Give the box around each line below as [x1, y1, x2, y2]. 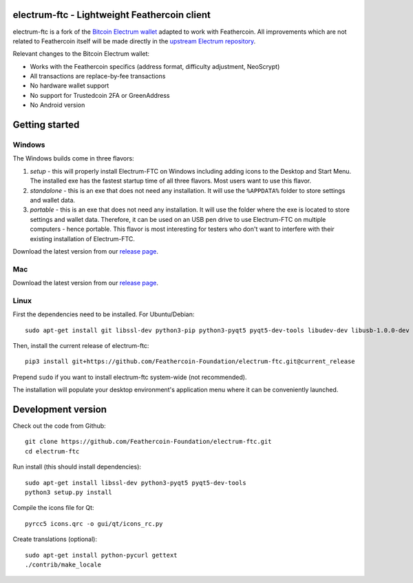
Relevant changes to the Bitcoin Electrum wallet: [12, 50, 150, 58]
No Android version [30, 101, 85, 110]
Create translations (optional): [12, 535, 98, 544]
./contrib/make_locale [25, 560, 102, 569]
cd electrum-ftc [25, 447, 80, 455]
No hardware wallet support [30, 81, 109, 90]
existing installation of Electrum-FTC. [30, 234, 136, 243]
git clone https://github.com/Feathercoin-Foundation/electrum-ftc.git [25, 438, 272, 446]
